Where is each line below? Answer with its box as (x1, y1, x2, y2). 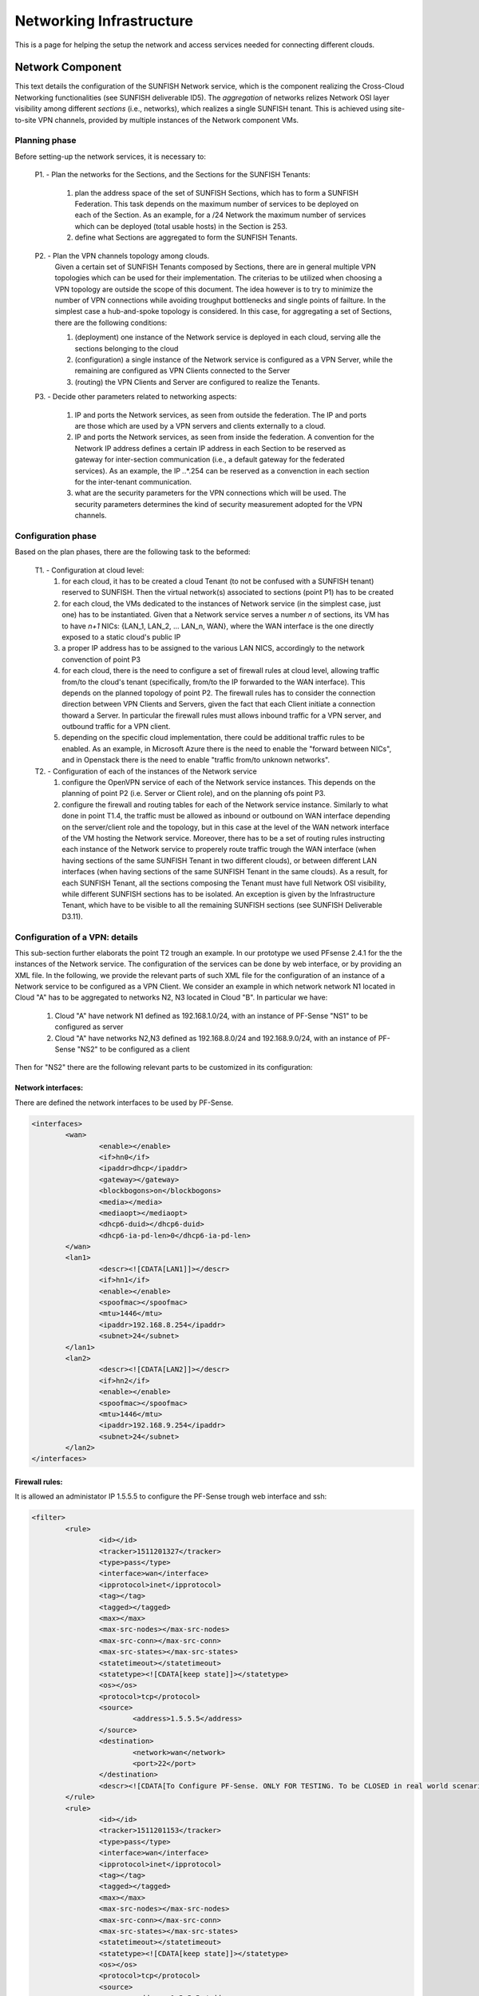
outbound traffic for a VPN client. (61, 722, 171, 731)
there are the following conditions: (54, 318, 168, 327)
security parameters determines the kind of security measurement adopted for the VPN (74, 499, 362, 509)
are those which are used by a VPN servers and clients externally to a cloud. (74, 421, 327, 430)
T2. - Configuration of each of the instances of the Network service (34, 766, 257, 776)
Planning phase (14, 135, 77, 146)
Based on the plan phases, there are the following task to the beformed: (14, 547, 251, 556)
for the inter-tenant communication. (74, 477, 192, 486)
